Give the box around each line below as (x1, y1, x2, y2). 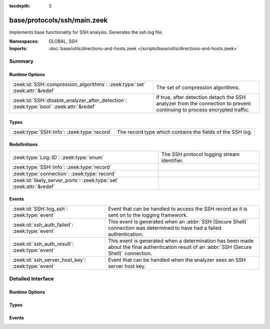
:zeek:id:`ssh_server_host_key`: (12, 256, 86, 263)
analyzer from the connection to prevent (156, 100, 251, 107)
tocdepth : (9, 3, 30, 9)
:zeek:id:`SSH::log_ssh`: (12, 205, 68, 212)
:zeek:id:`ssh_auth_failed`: (12, 221, 73, 228)
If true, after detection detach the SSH (156, 93, 246, 100)
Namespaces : (9, 38, 39, 45)
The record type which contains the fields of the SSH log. (116, 128, 252, 135)
